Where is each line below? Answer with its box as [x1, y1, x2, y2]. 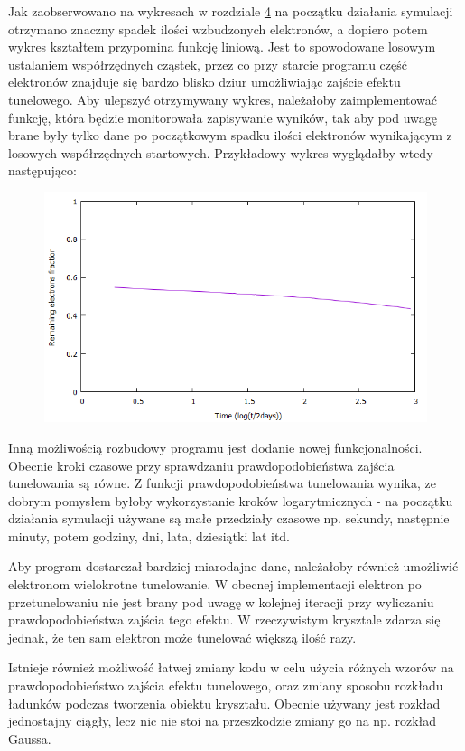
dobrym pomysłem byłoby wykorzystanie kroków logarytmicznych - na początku [8, 491, 453, 510]
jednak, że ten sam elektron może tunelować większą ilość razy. [8, 627, 357, 646]
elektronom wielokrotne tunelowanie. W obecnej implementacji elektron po [8, 575, 422, 594]
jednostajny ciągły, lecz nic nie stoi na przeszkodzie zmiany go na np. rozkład [8, 711, 437, 730]
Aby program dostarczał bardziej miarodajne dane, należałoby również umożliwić [8, 557, 459, 576]
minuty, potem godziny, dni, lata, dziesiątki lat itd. [8, 526, 291, 545]
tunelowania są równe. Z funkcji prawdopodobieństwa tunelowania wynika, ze [8, 474, 436, 493]
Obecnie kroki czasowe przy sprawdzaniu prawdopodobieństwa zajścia [8, 455, 395, 474]
